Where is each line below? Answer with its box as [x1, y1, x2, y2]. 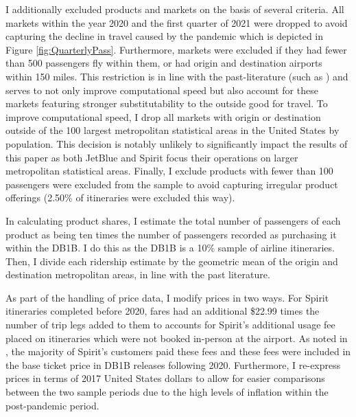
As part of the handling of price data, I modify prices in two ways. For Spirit [5, 290, 329, 304]
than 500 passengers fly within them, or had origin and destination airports [5, 56, 322, 70]
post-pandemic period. [5, 398, 99, 412]
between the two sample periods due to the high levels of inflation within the [5, 385, 329, 399]
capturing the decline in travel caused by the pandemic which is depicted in [5, 29, 324, 43]
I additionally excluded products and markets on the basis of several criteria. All [5, 2, 344, 16]
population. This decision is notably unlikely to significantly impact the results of [5, 136, 348, 150]
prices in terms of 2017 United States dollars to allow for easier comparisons [5, 371, 325, 385]
